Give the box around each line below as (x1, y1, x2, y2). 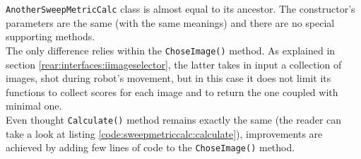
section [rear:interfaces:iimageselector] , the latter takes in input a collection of (6, 57, 342, 71)
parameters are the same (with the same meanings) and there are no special (6, 15, 335, 30)
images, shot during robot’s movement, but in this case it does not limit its (6, 71, 331, 86)
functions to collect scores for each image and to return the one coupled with (6, 84, 338, 99)
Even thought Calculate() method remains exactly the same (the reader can (6, 112, 342, 126)
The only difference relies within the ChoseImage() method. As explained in (6, 42, 336, 57)
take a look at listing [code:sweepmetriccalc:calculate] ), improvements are (6, 126, 323, 141)
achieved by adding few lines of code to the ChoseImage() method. (6, 140, 295, 155)
